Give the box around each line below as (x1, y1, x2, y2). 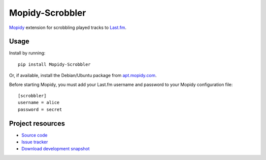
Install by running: (9, 50, 46, 56)
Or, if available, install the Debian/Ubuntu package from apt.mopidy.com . (9, 73, 157, 79)
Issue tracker (21, 139, 48, 145)
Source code (21, 132, 48, 138)
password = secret (18, 107, 63, 112)
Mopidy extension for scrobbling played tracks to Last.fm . (9, 25, 127, 30)
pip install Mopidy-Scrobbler (18, 61, 91, 67)
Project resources (9, 119, 65, 128)
